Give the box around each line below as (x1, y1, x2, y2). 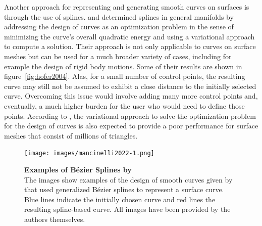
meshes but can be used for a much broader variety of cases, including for (4, 51, 232, 61)
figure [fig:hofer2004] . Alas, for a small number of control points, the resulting (4, 71, 245, 81)
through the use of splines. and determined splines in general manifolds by (4, 11, 234, 22)
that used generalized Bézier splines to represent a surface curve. (24, 184, 224, 195)
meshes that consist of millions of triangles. (4, 130, 138, 141)
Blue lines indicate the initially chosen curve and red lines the (24, 194, 216, 204)
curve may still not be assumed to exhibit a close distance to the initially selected (4, 80, 256, 91)
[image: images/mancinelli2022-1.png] (24, 150, 154, 157)
